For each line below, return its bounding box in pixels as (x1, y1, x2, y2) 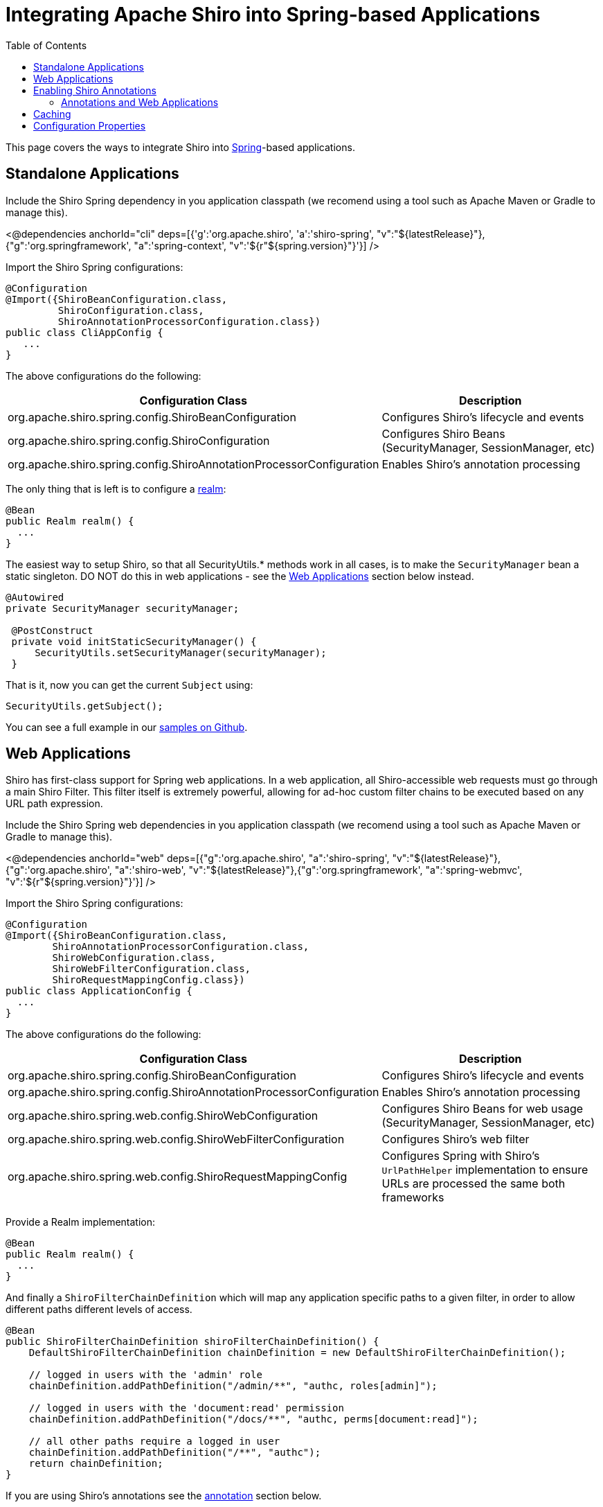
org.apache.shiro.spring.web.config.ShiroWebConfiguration (8, 1109, 318, 1123)
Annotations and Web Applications (61, 96, 219, 108)
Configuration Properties (33, 119, 146, 132)
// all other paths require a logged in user (28, 1436, 280, 1447)
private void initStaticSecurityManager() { (11, 635, 257, 647)
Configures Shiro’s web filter (381, 1132, 530, 1147)
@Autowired (6, 591, 64, 603)
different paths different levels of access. (6, 1303, 192, 1316)
